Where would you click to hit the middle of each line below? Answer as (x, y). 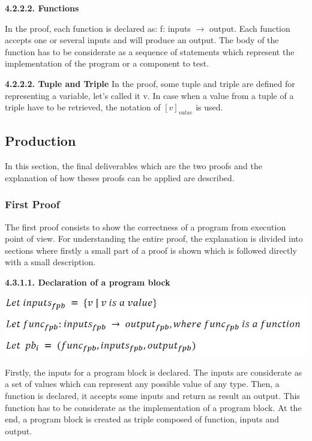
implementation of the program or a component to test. (107, 63)
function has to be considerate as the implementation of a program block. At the (153, 407)
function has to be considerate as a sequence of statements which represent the (150, 51)
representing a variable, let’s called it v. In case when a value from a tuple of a (149, 95)
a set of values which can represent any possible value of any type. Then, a (142, 384)
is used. (209, 107)
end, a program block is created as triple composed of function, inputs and (142, 419)
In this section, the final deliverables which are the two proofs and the (133, 166)
